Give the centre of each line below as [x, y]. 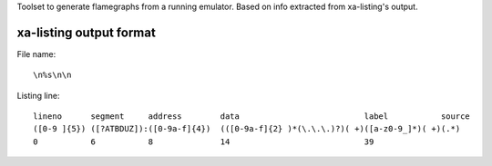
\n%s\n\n [52, 75]
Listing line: [38, 95]
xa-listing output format [87, 32]
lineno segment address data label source [252, 117]
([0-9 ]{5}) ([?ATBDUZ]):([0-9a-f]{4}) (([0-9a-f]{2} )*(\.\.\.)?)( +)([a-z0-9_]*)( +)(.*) [247, 129]
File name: [36, 54]
